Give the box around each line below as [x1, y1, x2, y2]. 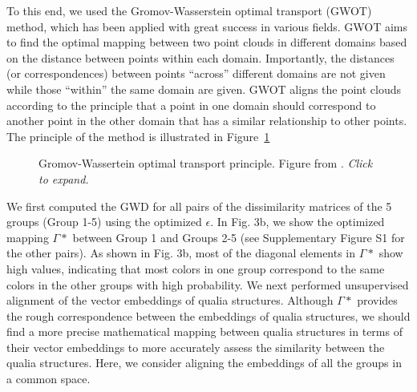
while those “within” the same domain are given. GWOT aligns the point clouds [6, 80, 401, 97]
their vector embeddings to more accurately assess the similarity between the [6, 338, 385, 355]
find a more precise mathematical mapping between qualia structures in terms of [6, 323, 403, 340]
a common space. [6, 370, 91, 387]
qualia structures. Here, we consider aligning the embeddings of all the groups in [6, 354, 402, 371]
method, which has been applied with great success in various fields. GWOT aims [6, 18, 408, 34]
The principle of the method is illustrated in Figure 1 [6, 127, 270, 144]
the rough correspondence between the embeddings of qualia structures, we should [6, 307, 411, 324]
